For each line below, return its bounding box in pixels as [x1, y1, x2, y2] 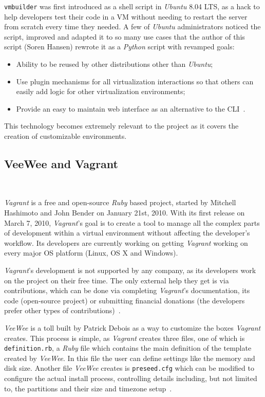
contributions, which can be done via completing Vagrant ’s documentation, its [4, 285, 250, 296]
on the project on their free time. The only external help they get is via [4, 275, 229, 285]
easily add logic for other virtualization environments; [16, 86, 185, 97]
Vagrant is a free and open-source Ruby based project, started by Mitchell [4, 197, 236, 208]
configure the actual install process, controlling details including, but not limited [4, 373, 257, 384]
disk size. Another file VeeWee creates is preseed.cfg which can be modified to [4, 363, 254, 373]
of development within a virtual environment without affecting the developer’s [4, 227, 250, 238]
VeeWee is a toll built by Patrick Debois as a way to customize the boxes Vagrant [4, 322, 261, 333]
